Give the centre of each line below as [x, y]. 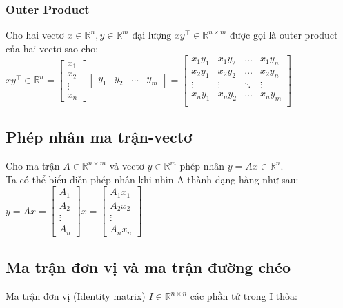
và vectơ [127, 166]
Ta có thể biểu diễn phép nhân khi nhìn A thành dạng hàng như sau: [152, 179]
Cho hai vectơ [35, 35]
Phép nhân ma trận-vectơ [99, 137]
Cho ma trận [33, 166]
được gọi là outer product [284, 35]
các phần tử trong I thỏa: [244, 296]
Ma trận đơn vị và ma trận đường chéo [148, 267]
